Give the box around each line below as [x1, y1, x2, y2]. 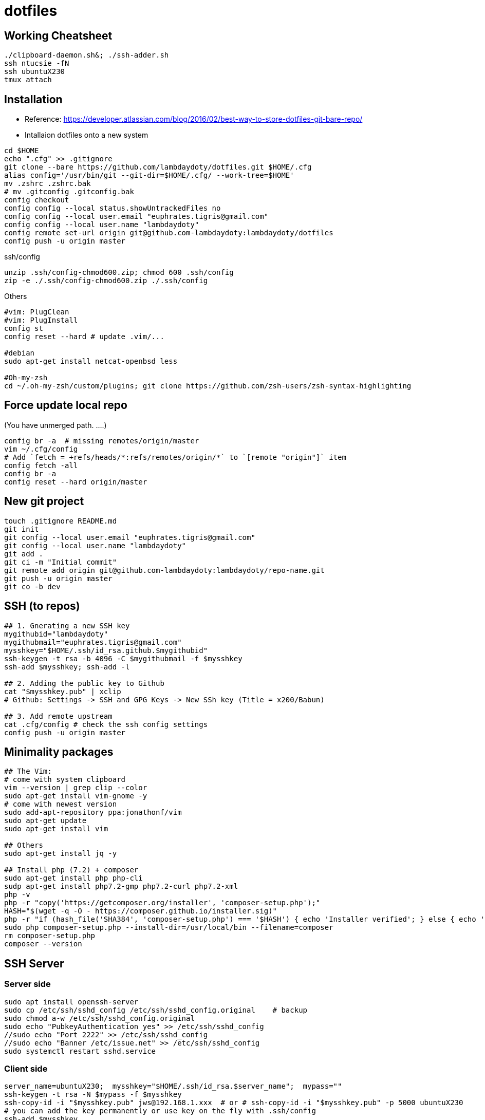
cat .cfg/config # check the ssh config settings [4, 720, 208, 729]
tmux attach [4, 76, 52, 84]
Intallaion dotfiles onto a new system [25, 130, 148, 140]
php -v [4, 890, 30, 899]
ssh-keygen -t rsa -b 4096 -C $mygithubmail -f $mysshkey [4, 654, 242, 663]
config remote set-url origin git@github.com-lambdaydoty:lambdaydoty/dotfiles [4, 229, 333, 237]
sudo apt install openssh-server [4, 997, 139, 1006]
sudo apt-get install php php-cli [4, 874, 143, 883]
